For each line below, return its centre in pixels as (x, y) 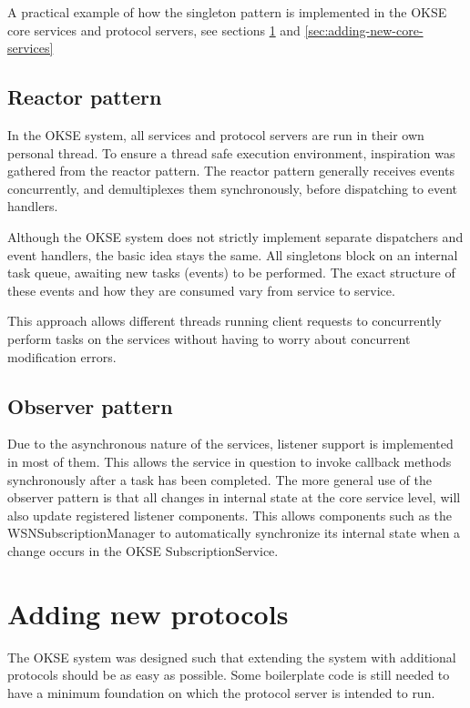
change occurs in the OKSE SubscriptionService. (143, 550)
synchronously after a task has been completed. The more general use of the (220, 479)
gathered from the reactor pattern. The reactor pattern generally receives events (231, 171)
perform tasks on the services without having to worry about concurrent (209, 338)
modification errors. (62, 356)
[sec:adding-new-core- (364, 30)
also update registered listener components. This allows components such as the (230, 515)
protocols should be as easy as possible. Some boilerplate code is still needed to (229, 675)
